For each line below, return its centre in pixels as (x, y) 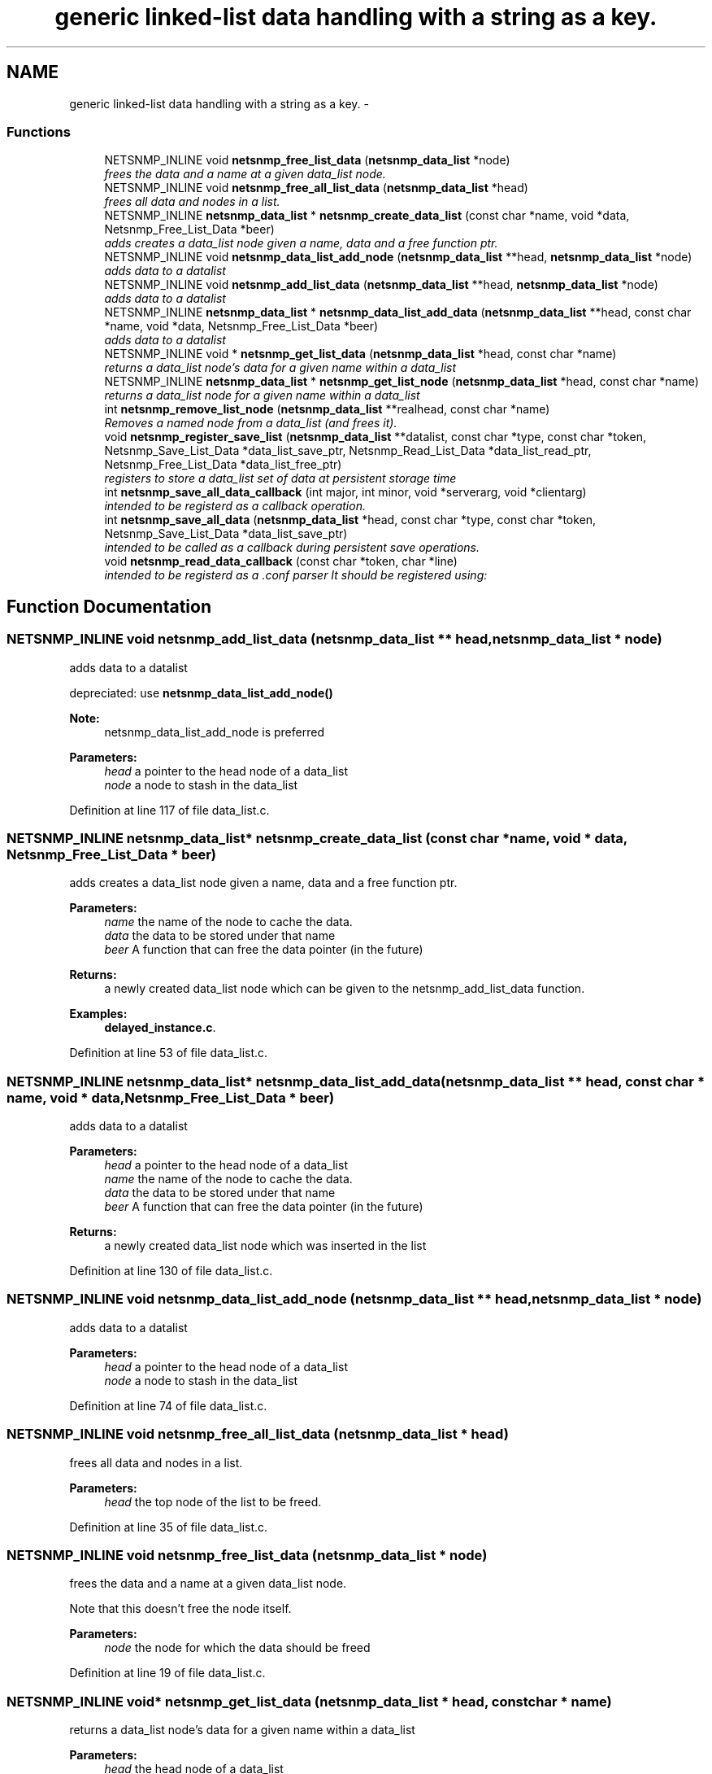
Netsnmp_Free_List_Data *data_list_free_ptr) (223, 465)
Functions (39, 131)
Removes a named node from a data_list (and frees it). (251, 423)
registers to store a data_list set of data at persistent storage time (280, 478)
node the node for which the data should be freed (237, 1648)
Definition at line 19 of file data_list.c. (167, 1673)
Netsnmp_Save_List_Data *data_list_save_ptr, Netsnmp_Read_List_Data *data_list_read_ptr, (348, 451)
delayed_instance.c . (160, 1028)
